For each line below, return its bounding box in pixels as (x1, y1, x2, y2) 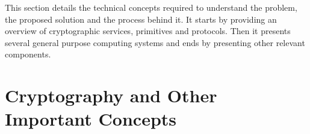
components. (5, 48, 51, 60)
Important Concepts (5, 106, 177, 131)
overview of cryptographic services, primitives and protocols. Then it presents (5, 25, 291, 37)
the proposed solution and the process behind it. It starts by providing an (5, 13, 277, 25)
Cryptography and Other (5, 83, 217, 108)
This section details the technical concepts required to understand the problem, (5, 1, 297, 13)
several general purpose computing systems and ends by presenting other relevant (5, 36, 305, 48)
